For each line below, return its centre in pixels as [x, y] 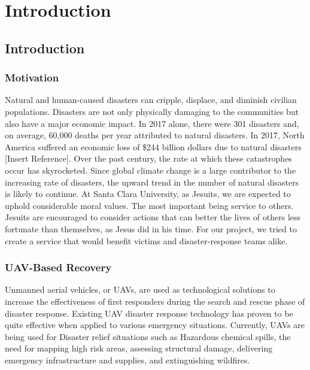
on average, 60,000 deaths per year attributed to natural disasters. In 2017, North [155, 135]
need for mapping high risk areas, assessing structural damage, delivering [139, 348]
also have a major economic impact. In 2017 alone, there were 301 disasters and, [152, 123]
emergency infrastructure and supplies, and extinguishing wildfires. [127, 360]
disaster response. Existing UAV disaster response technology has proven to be [149, 313]
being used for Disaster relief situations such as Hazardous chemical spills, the [148, 336]
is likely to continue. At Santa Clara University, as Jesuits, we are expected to [148, 194]
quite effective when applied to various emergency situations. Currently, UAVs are [155, 325]
